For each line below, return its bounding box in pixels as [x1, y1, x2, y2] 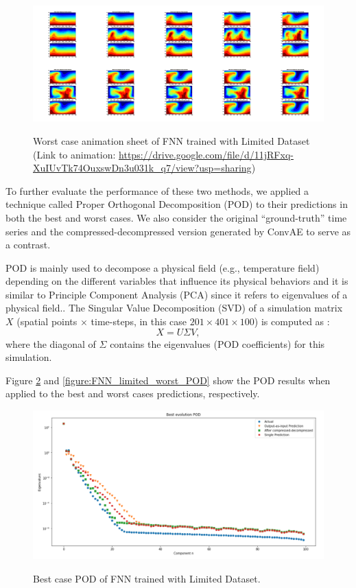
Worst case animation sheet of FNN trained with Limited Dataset [33, 133, 310, 148]
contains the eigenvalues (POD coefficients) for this [110, 336, 325, 351]
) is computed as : [254, 314, 330, 329]
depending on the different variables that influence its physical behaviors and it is [5, 274, 348, 288]
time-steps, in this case [91, 314, 187, 329]
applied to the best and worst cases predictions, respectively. [5, 386, 260, 401]
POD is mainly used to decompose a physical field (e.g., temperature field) [5, 260, 320, 274]
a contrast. [5, 237, 51, 252]
